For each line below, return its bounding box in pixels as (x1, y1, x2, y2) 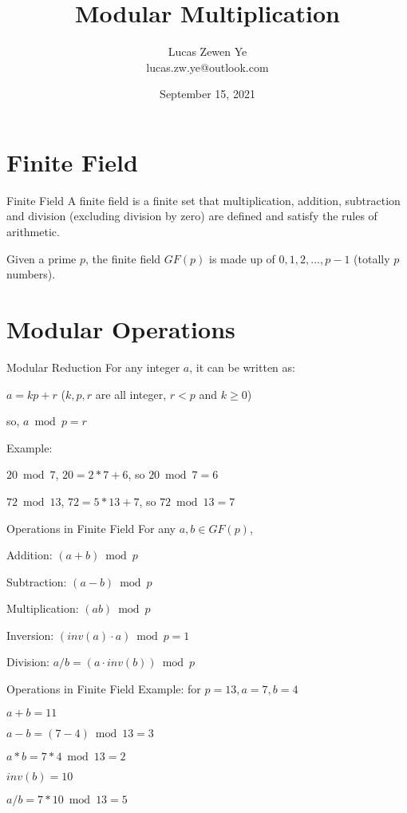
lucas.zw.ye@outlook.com (146, 58, 269, 75)
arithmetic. (6, 223, 60, 240)
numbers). (6, 266, 56, 282)
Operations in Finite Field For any (6, 519, 176, 536)
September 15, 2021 (160, 85, 255, 102)
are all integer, (95, 385, 167, 402)
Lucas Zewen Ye (168, 43, 247, 60)
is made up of (208, 250, 275, 266)
